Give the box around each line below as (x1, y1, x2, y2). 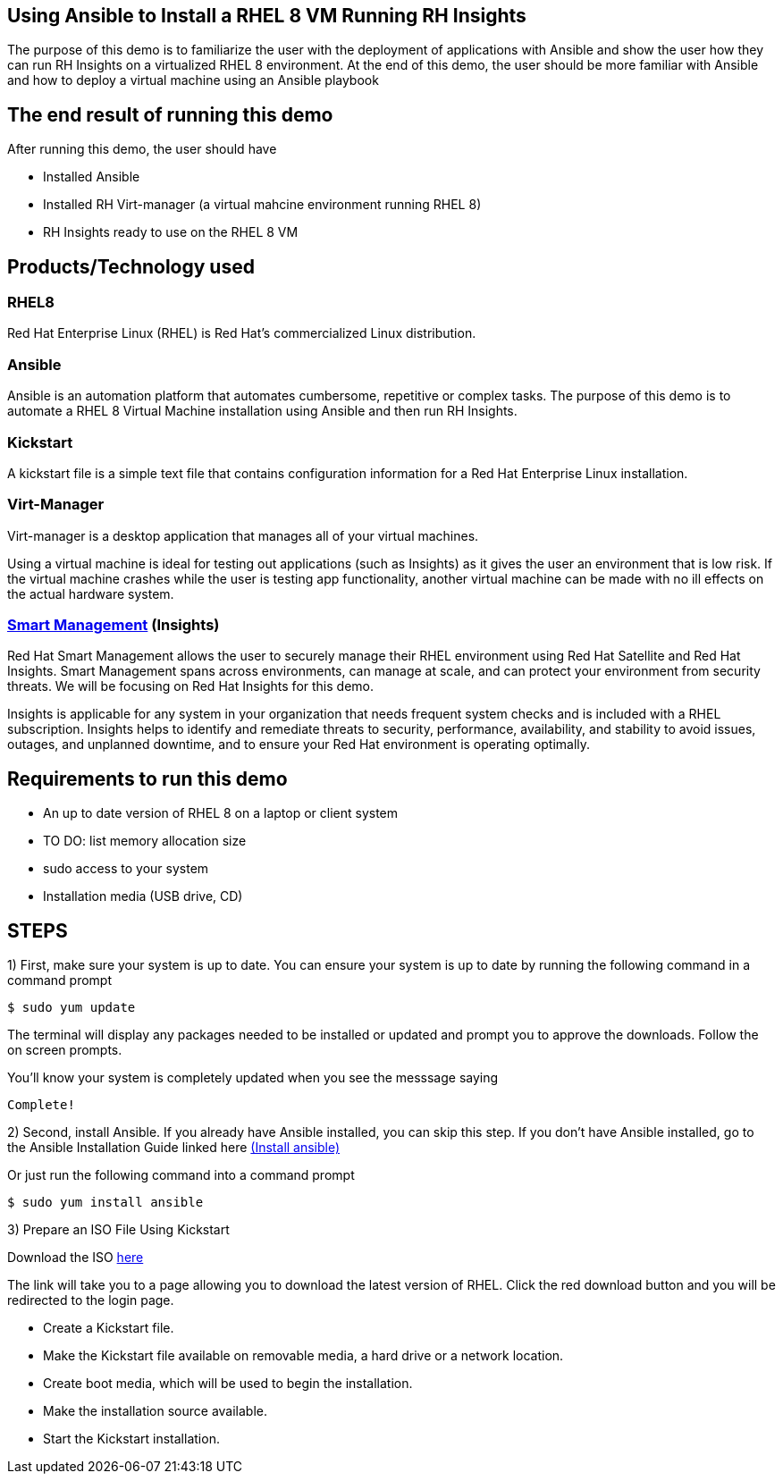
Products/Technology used (7, 255, 255, 278)
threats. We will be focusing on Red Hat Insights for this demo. (7, 678, 374, 694)
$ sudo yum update (7, 1000, 136, 1015)
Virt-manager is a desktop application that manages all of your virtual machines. (7, 527, 479, 543)
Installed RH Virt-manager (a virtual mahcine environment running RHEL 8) (43, 197, 482, 213)
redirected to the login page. (7, 1292, 174, 1308)
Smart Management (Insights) (7, 616, 220, 635)
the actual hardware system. (7, 585, 174, 602)
